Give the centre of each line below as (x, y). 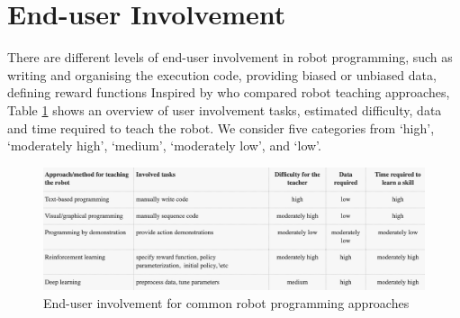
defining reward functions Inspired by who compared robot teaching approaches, (229, 92)
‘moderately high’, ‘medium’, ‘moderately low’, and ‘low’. (164, 145)
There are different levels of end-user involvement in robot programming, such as (230, 57)
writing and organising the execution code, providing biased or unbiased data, (222, 74)
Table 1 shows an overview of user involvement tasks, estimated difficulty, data (225, 109)
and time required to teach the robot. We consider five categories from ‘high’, (221, 127)
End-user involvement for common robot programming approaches (226, 302)
